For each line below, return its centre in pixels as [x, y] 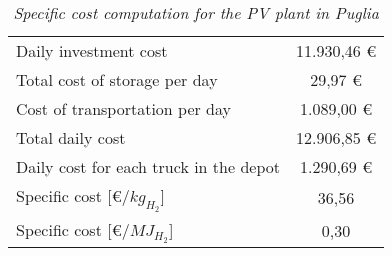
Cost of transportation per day [124, 108]
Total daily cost [71, 137]
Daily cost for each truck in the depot [148, 166]
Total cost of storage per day [117, 79]
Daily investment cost [92, 50]
